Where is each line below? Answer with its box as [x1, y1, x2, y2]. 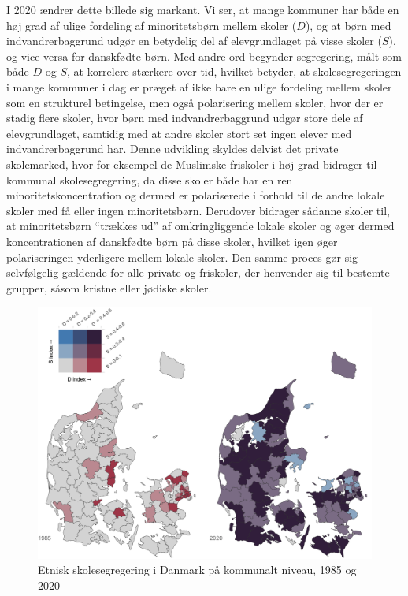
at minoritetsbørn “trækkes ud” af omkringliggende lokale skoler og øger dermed [6, 218, 395, 234]
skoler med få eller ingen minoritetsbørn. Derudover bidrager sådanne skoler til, [6, 202, 390, 218]
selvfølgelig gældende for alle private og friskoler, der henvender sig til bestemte [6, 264, 390, 281]
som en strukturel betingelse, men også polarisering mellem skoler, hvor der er [6, 94, 384, 110]
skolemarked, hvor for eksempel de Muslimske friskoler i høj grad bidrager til [6, 155, 377, 172]
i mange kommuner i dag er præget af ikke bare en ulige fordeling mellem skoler [6, 78, 392, 95]
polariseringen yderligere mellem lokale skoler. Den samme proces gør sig [6, 248, 358, 265]
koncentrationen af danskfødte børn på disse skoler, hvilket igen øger [6, 233, 338, 249]
